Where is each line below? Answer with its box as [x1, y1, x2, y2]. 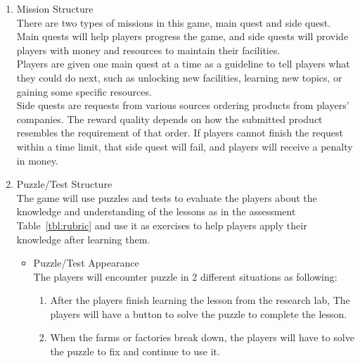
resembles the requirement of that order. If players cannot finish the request [16, 125, 343, 140]
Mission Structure [16, 1, 94, 15]
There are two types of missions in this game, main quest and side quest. [16, 15, 331, 30]
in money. [16, 153, 58, 167]
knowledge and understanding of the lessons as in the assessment [16, 204, 296, 219]
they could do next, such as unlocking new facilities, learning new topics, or [16, 70, 342, 84]
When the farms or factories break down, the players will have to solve [50, 330, 354, 345]
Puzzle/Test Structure [16, 177, 112, 191]
